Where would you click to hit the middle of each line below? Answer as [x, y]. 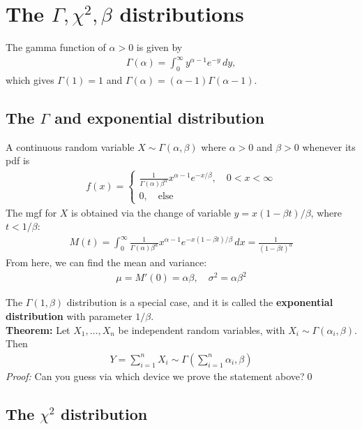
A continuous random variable [70, 146]
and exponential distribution [159, 118]
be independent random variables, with [202, 329]
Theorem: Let [38, 329]
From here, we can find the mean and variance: [106, 262]
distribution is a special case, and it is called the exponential [200, 302]
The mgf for [31, 212]
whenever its [329, 146]
